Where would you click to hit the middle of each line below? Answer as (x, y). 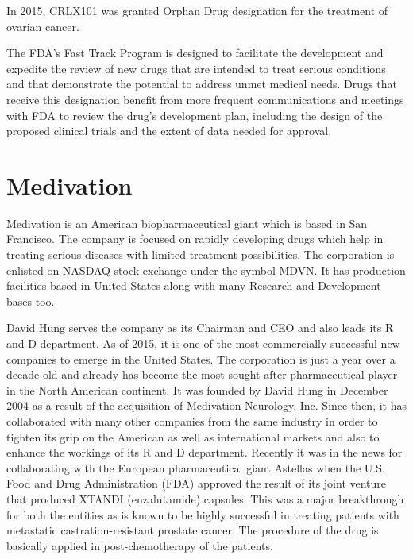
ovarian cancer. (43, 26)
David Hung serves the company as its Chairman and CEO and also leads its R (200, 328)
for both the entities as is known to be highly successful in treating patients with (203, 514)
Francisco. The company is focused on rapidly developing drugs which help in (195, 239)
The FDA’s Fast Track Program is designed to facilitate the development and (195, 53)
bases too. (31, 301)
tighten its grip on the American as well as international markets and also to (193, 436)
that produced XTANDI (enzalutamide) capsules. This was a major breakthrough (205, 498)
